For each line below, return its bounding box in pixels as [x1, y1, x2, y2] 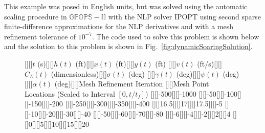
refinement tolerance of [4, 31, 76, 41]
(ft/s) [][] [197, 58, 222, 69]
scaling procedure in [4, 11, 67, 21]
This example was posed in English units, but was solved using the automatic [4, 1, 248, 11]
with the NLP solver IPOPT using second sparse [108, 11, 261, 21]
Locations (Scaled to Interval [25, 88, 115, 99]
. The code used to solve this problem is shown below [92, 31, 259, 41]
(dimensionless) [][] [51, 68, 107, 79]
